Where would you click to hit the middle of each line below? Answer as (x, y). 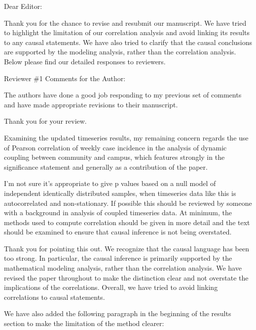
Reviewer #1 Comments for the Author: (65, 78)
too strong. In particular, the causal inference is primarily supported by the (118, 258)
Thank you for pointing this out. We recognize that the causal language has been (127, 248)
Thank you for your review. (45, 121)
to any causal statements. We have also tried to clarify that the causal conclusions (128, 42)
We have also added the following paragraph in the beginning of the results (118, 313)
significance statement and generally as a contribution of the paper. (106, 166)
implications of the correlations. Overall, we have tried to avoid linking (111, 287)
